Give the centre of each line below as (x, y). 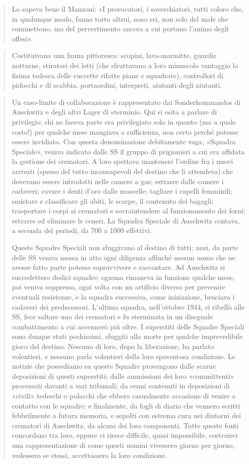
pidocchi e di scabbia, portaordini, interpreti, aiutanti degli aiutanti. (117, 85)
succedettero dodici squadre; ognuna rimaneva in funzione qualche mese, (123, 277)
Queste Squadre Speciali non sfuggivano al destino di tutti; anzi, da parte (125, 247)
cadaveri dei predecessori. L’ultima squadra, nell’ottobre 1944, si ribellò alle (128, 306)
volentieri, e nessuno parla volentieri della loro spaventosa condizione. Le (123, 356)
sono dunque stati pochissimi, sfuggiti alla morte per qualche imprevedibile (127, 336)
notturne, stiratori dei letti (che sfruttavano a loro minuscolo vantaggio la (125, 65)
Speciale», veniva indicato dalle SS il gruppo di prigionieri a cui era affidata (128, 151)
